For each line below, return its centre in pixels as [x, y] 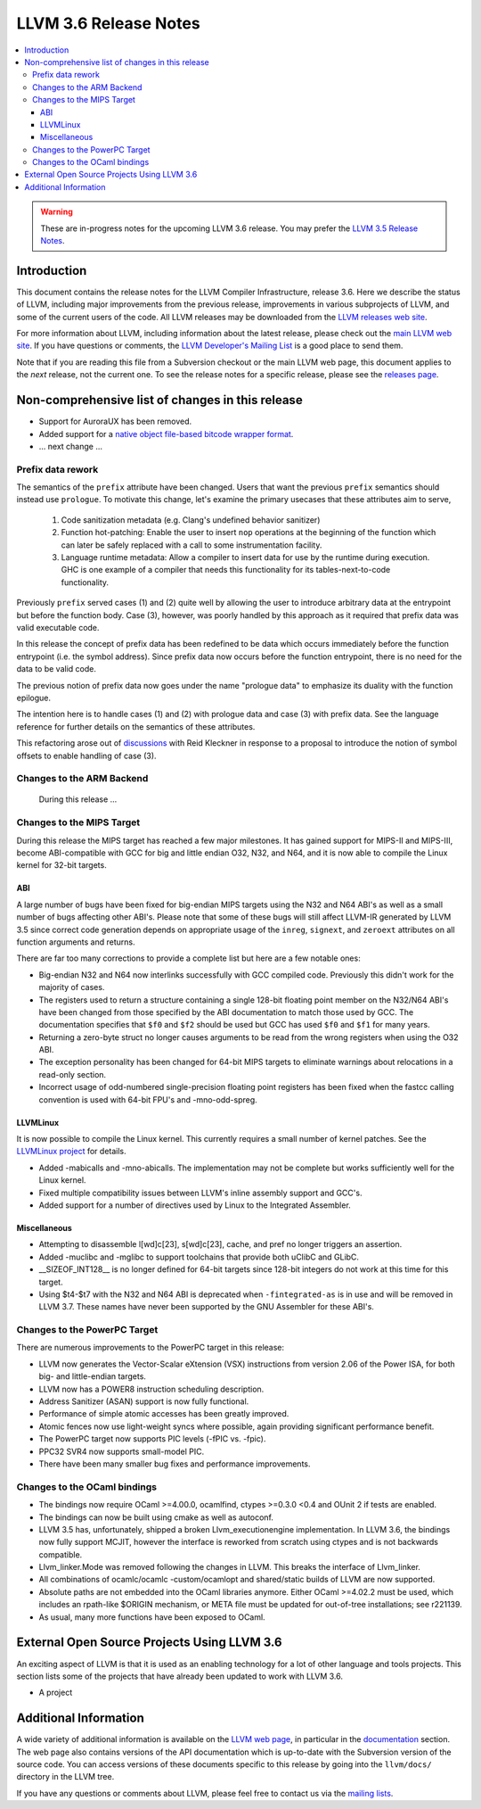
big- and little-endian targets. [93, 1376]
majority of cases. [72, 987]
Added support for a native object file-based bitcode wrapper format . [166, 434]
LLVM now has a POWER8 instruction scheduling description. [151, 1389]
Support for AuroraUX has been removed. [115, 421]
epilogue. [33, 698]
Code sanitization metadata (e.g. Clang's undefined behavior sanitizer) [191, 520]
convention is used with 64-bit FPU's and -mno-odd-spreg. [148, 1099]
